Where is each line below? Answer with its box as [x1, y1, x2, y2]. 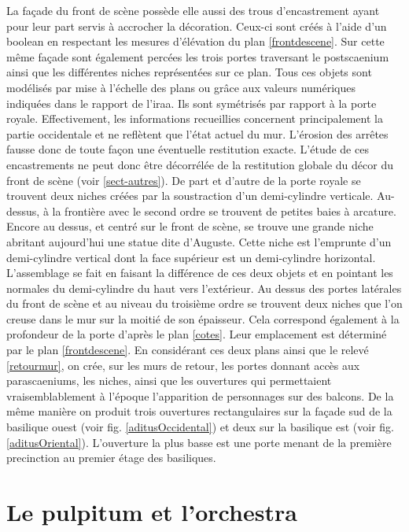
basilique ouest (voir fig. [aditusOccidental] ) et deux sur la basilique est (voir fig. [6, 419, 394, 435]
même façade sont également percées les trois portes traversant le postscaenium [6, 48, 389, 65]
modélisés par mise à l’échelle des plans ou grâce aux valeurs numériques [6, 79, 356, 95]
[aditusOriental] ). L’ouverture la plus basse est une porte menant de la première [6, 434, 392, 450]
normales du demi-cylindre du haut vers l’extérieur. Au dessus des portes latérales [6, 279, 402, 296]
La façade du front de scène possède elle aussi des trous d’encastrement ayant [6, 2, 380, 18]
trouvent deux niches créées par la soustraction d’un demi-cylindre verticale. [6, 187, 374, 204]
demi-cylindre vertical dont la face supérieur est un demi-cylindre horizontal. [6, 249, 376, 265]
